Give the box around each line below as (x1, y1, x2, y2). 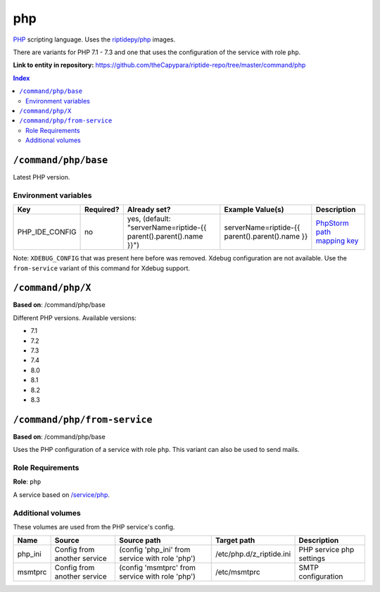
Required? (84, 205, 120, 215)
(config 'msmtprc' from (119, 563, 196, 573)
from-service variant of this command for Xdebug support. (13, 264, 190, 272)
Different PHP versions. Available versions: (13, 313, 137, 322)
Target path (215, 536, 255, 546)
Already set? (127, 205, 171, 215)
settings (298, 553, 326, 563)
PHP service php (298, 545, 355, 555)
